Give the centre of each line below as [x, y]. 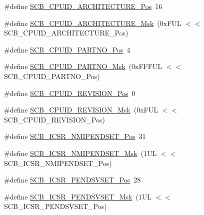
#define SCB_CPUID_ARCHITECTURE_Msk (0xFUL [93, 23]
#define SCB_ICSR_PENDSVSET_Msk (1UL [78, 196]
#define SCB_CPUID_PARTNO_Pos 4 [67, 49]
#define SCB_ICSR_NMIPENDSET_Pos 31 [75, 136]
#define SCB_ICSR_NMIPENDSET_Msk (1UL [80, 153]
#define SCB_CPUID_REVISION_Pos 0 [70, 93]
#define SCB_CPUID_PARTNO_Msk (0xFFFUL [83, 66]
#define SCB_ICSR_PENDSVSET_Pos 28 [72, 180]
